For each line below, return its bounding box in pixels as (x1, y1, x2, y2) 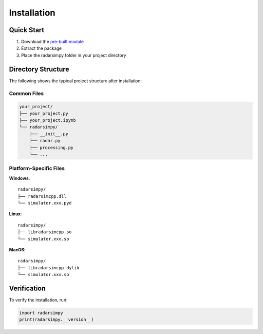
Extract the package (21, 45, 62, 51)
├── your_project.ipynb (19, 117, 76, 123)
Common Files (9, 90, 44, 97)
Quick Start (9, 26, 44, 34)
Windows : (9, 175, 30, 181)
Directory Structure (9, 65, 70, 73)
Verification (9, 284, 46, 292)
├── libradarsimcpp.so (18, 229, 72, 235)
